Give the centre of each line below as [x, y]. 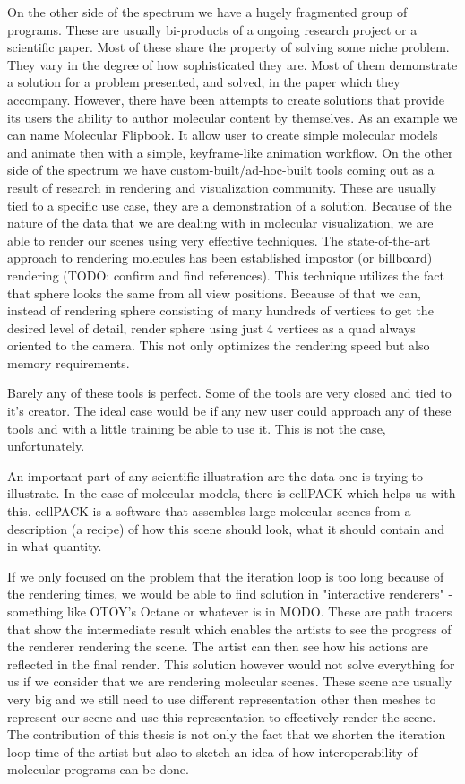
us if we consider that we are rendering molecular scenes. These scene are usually [230, 681]
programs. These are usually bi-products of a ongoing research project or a [212, 29]
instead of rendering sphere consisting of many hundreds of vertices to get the [220, 310]
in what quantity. [55, 546]
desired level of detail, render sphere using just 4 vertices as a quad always [211, 327]
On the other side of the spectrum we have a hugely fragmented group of [207, 12]
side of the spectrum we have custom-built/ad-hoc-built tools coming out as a [221, 170]
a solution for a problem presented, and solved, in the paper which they [204, 82]
